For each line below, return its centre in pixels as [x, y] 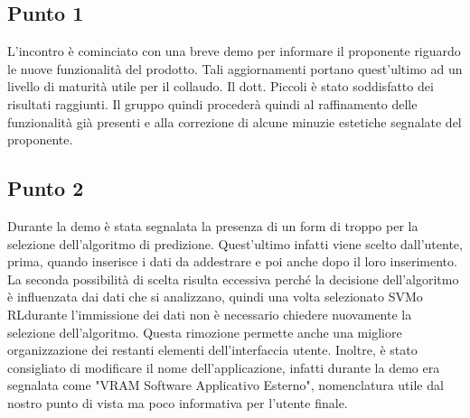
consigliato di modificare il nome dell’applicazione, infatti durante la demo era [224, 367]
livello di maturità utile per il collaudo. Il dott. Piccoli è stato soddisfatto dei [221, 86]
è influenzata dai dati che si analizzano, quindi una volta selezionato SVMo [215, 297]
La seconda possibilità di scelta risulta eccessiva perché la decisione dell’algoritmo [233, 279]
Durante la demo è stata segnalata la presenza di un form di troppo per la [213, 225]
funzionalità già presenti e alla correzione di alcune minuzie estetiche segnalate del [235, 121]
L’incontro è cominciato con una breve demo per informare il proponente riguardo [234, 51]
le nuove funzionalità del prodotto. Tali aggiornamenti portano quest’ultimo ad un [235, 68]
